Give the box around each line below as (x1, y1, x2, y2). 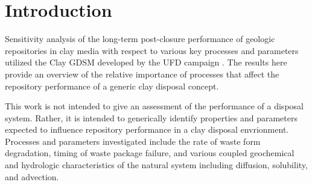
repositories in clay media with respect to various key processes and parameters (5, 44, 299, 56)
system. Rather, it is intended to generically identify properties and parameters (5, 111, 298, 124)
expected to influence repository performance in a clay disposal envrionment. (5, 123, 289, 136)
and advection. (5, 170, 59, 183)
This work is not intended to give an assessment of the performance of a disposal (5, 100, 304, 112)
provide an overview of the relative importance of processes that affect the (5, 67, 279, 80)
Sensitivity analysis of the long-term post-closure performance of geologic (5, 32, 275, 45)
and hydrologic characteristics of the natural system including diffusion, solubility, (5, 159, 308, 171)
